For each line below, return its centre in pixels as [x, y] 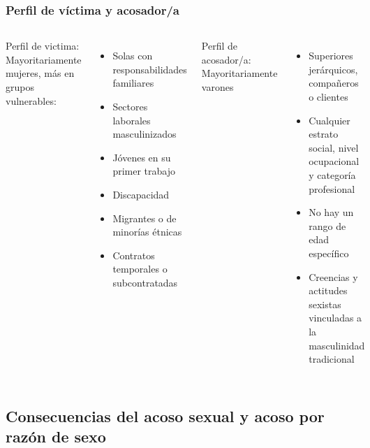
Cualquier [330, 120]
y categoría [332, 174]
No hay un [331, 212]
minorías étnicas [147, 232]
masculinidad [337, 345]
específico [329, 253]
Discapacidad [141, 194]
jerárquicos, [333, 69]
